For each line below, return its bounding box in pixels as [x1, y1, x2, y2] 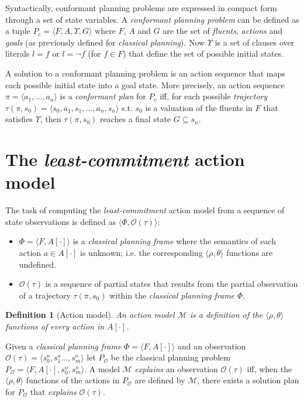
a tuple [5, 25, 30, 37]
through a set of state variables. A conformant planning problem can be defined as [5, 13, 299, 25]
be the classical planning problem [110, 351, 231, 363]
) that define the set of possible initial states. [123, 47, 284, 60]
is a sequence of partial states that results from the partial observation [45, 278, 298, 290]
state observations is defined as [5, 215, 116, 227]
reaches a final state [99, 113, 171, 125]
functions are [226, 247, 273, 259]
